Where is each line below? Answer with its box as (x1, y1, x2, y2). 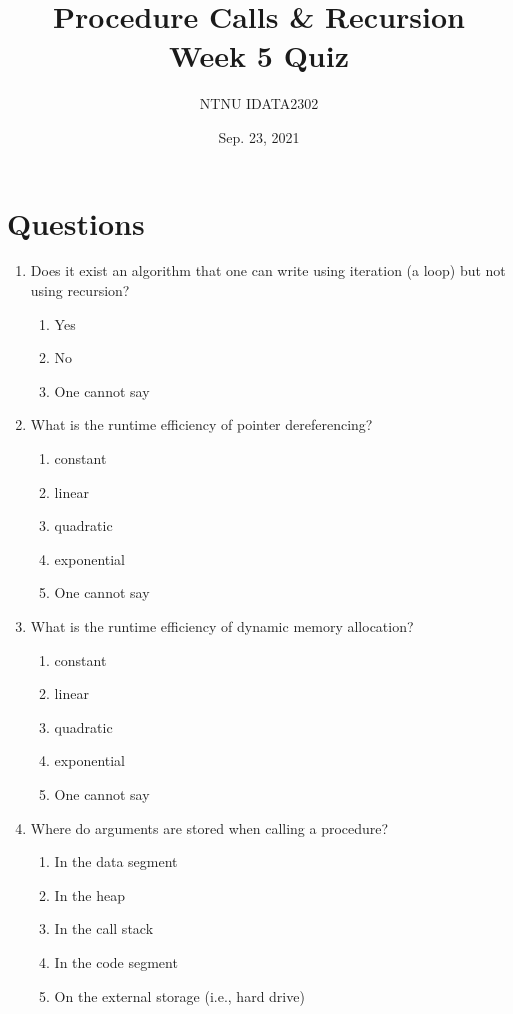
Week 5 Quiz (169, 35, 349, 76)
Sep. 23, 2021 (218, 126, 300, 147)
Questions (7, 202, 145, 243)
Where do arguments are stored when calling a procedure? (30, 817, 389, 838)
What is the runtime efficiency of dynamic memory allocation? (30, 615, 414, 636)
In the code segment (54, 951, 178, 972)
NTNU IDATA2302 (199, 93, 319, 114)
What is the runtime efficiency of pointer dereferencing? (30, 414, 373, 435)
